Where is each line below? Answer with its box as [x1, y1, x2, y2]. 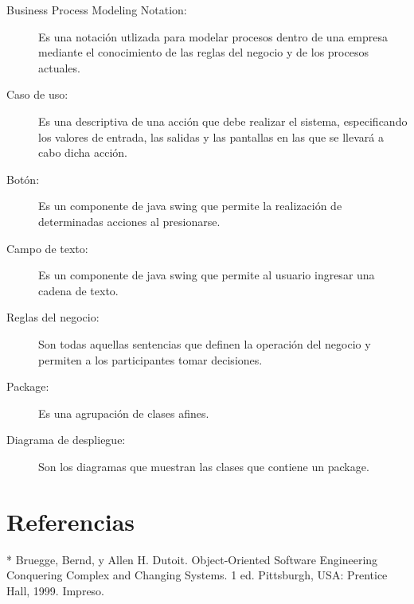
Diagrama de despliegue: [6, 431, 126, 448]
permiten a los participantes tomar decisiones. [38, 351, 263, 368]
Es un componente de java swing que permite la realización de [38, 197, 342, 214]
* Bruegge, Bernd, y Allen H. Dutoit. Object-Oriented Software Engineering [6, 551, 378, 567]
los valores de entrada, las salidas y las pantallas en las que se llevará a [38, 128, 384, 145]
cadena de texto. [38, 282, 119, 298]
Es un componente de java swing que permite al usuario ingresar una [38, 267, 375, 283]
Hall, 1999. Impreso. [6, 582, 105, 598]
